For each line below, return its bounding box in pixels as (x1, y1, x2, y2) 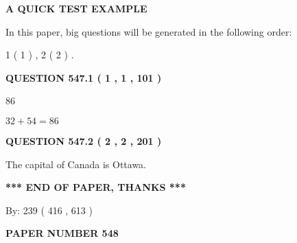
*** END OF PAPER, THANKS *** (5, 180, 186, 194)
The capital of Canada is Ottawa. (5, 157, 147, 171)
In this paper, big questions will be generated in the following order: (5, 24, 292, 38)
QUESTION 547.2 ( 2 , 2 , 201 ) (5, 133, 162, 148)
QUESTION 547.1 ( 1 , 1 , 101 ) (5, 70, 162, 84)
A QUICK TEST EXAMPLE (5, 1, 147, 15)
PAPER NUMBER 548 (5, 226, 119, 240)
